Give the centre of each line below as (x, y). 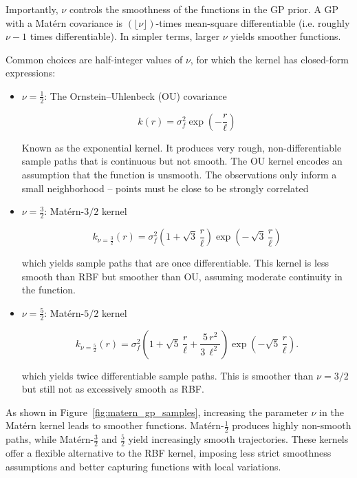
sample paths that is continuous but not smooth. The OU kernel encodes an (182, 161)
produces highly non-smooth (292, 425)
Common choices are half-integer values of (94, 59)
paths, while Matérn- (50, 439)
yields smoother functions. (286, 36)
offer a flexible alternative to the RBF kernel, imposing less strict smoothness (169, 453)
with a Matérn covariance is (64, 22)
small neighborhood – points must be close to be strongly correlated (165, 188)
